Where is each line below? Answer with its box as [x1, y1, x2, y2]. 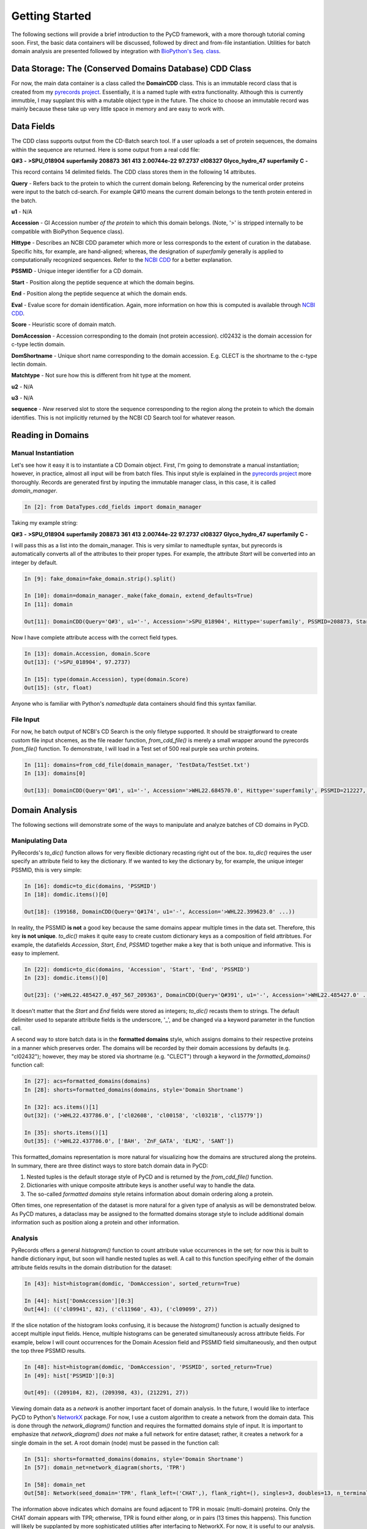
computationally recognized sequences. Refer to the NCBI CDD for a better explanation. [11, 256, 232, 263]
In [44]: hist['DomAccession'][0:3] [24, 1297, 135, 1304]
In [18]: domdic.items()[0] [24, 891, 108, 898]
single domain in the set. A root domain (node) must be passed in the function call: [11, 1439, 220, 1446]
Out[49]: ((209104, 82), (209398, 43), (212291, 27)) [24, 1389, 189, 1396]
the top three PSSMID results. [11, 1347, 86, 1355]
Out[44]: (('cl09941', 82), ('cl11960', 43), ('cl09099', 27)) [24, 1306, 218, 1312]
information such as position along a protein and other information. [11, 1218, 180, 1226]
